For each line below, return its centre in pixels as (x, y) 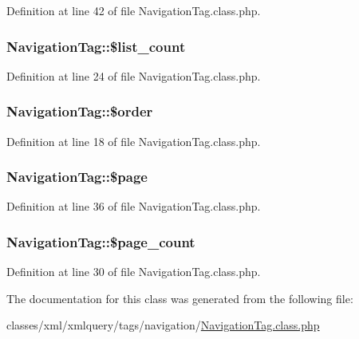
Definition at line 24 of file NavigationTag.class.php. (134, 75)
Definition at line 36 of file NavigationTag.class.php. (134, 206)
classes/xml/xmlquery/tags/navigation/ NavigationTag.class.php (163, 325)
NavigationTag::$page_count (101, 241)
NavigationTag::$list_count (96, 46)
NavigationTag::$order (80, 111)
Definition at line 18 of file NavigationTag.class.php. (134, 141)
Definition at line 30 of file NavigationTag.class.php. (134, 272)
